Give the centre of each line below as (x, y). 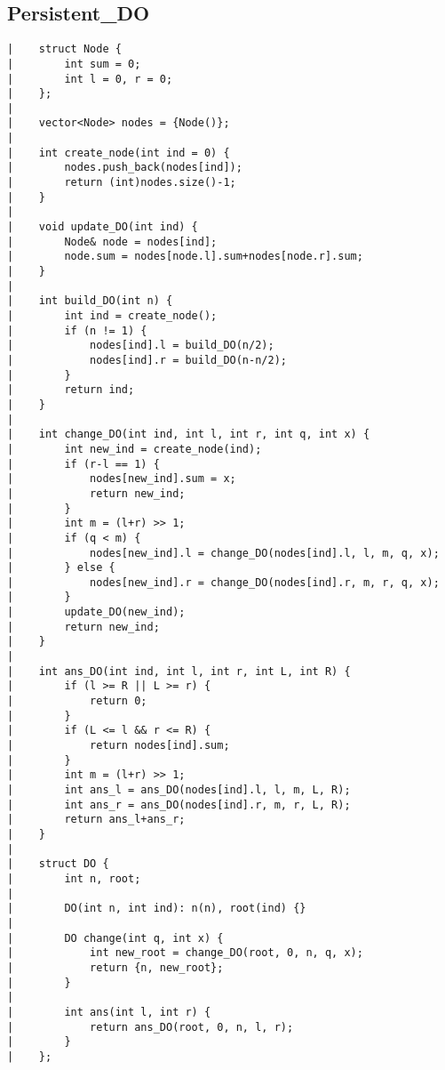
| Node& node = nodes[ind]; (112, 241)
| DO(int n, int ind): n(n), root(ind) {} (157, 909)
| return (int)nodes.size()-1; (122, 183)
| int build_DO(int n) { (90, 301)
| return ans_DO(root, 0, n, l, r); (151, 1027)
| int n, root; (74, 878)
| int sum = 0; (74, 64)
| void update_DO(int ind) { (103, 227)
